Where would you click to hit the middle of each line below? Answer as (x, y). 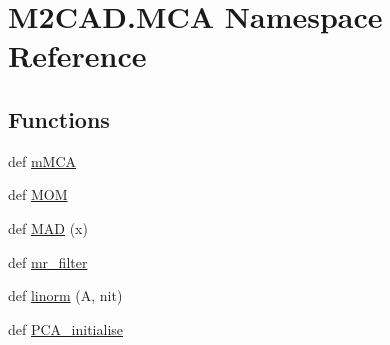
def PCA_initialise (66, 328)
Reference (77, 55)
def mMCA (42, 160)
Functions (59, 118)
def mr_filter (48, 261)
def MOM (38, 194)
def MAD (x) (48, 227)
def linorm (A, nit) (65, 295)
